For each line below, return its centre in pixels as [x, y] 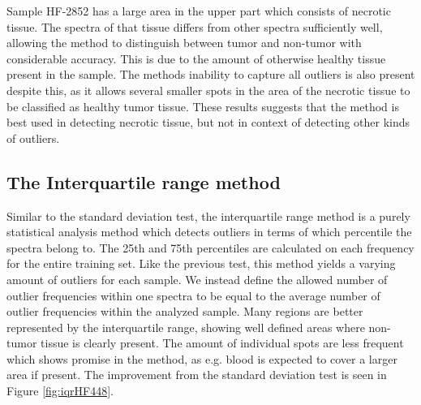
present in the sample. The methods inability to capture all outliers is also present [211, 74]
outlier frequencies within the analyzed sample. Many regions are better [185, 311]
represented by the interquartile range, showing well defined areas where [186, 327]
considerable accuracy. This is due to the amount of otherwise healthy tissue [196, 58]
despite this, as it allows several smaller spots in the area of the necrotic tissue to [208, 90]
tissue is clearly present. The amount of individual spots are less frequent [222, 343]
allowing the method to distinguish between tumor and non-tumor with [184, 43]
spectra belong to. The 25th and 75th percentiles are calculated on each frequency [210, 247]
